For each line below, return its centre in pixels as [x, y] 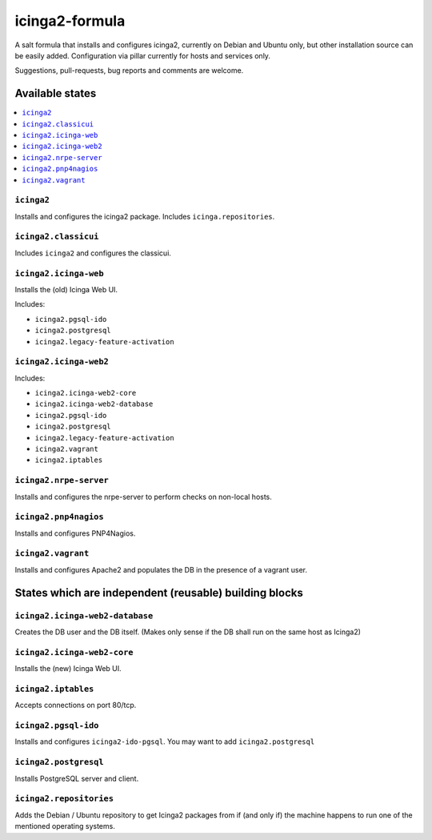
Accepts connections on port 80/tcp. [76, 705]
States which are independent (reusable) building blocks [159, 593]
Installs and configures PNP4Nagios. [75, 533]
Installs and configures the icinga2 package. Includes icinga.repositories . [145, 216]
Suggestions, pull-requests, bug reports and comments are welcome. [129, 70]
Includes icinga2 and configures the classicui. [93, 253]
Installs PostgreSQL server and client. [77, 778]
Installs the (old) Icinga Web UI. [66, 289]
